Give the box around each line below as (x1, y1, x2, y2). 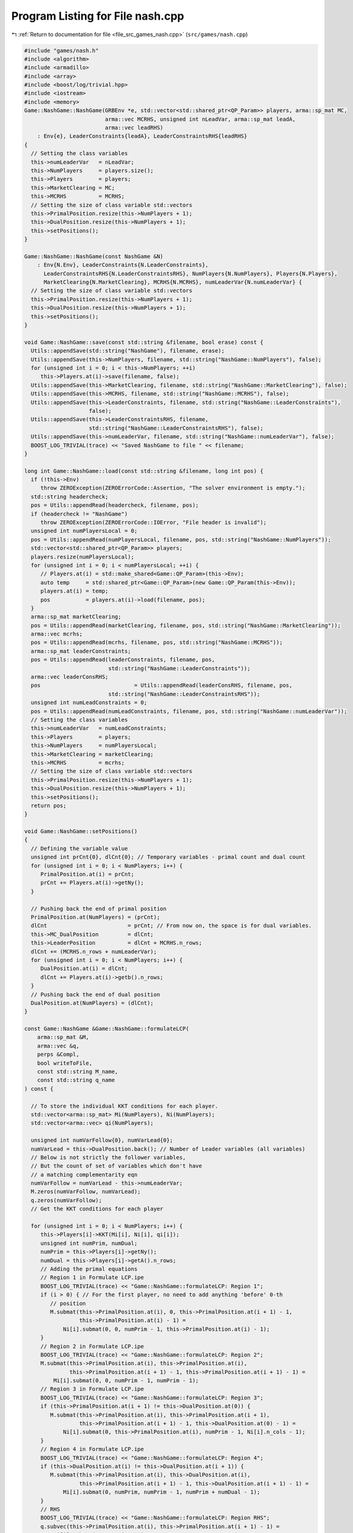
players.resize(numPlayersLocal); (31, 553, 135, 560)
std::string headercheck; (31, 493, 108, 500)
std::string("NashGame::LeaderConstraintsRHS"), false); (89, 424, 264, 432)
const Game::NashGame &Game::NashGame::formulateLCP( (24, 1025, 189, 1033)
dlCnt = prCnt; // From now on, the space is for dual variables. (31, 922, 312, 929)
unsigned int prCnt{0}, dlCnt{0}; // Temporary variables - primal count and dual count (31, 854, 306, 861)
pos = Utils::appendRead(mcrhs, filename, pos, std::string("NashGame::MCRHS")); (31, 639, 283, 646)
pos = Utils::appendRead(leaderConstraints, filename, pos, (31, 656, 215, 663)
